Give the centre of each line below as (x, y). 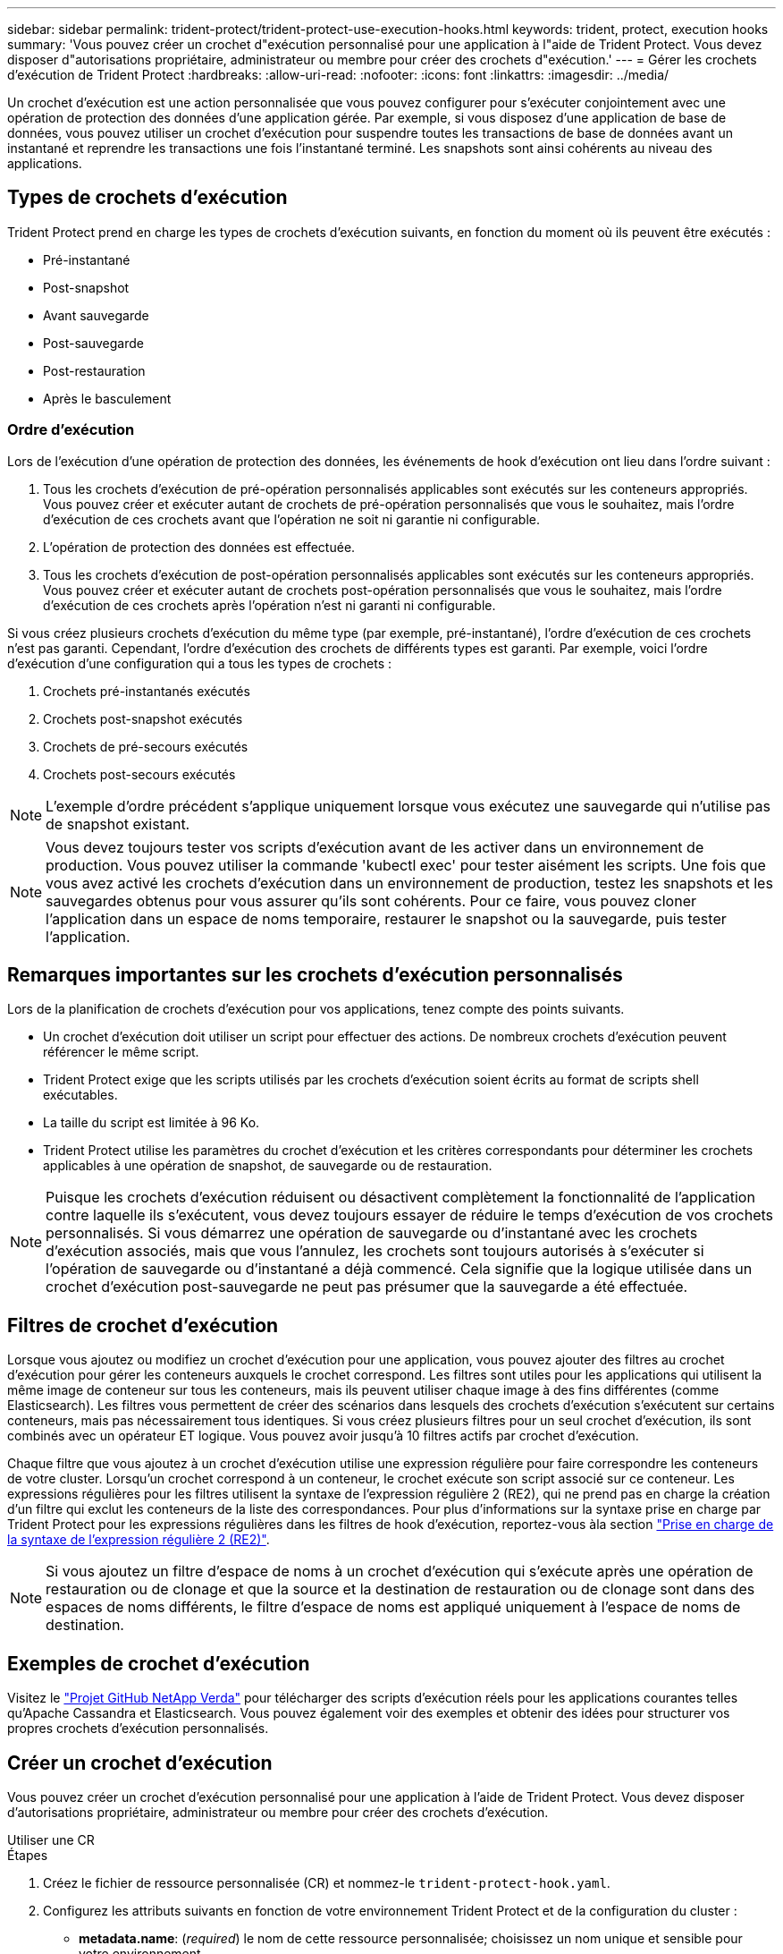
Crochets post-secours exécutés (139, 774)
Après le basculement (107, 398)
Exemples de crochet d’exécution (159, 1663)
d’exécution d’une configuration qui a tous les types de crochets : (200, 663)
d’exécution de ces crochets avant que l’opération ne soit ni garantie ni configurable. (291, 519)
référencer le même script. (121, 1052)
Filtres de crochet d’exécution (143, 1325)
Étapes (28, 1855)
